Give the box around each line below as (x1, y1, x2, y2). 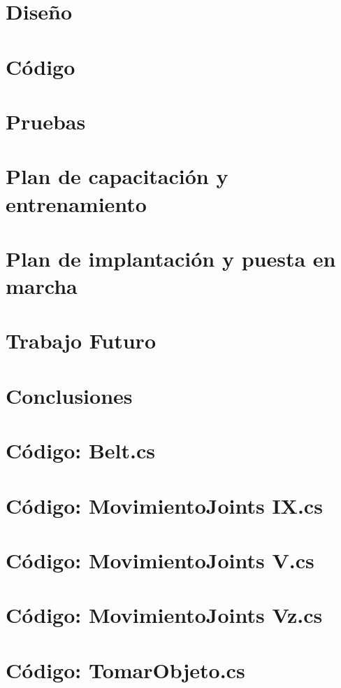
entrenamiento (6, 189, 147, 218)
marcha (6, 272, 78, 300)
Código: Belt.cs (6, 436, 156, 465)
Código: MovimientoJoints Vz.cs (6, 601, 323, 629)
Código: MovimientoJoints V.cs (6, 545, 314, 574)
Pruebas (6, 106, 86, 135)
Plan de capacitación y (6, 162, 228, 190)
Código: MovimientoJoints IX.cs (6, 491, 323, 519)
